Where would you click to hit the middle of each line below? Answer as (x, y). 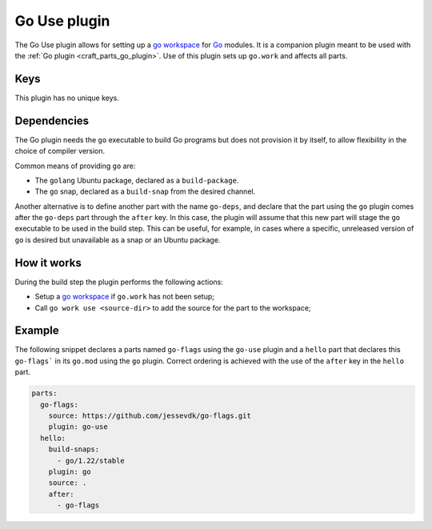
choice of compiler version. (60, 151)
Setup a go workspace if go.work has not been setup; (125, 297)
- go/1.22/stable (91, 461)
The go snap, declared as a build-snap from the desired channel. (145, 191)
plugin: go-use (78, 427)
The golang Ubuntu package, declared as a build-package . (137, 180)
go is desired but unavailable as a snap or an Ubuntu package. (118, 239)
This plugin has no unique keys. (67, 98)
